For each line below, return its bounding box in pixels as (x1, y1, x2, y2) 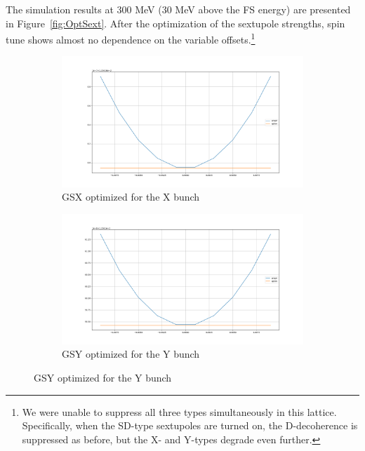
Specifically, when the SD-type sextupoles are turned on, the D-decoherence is (22, 418, 358, 433)
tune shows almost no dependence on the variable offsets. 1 (6, 30, 255, 46)
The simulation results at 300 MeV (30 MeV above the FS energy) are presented (6, 2, 351, 16)
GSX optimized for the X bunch (62, 189, 200, 204)
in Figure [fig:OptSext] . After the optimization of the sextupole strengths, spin (6, 15, 345, 30)
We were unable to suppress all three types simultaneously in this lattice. (22, 404, 337, 419)
